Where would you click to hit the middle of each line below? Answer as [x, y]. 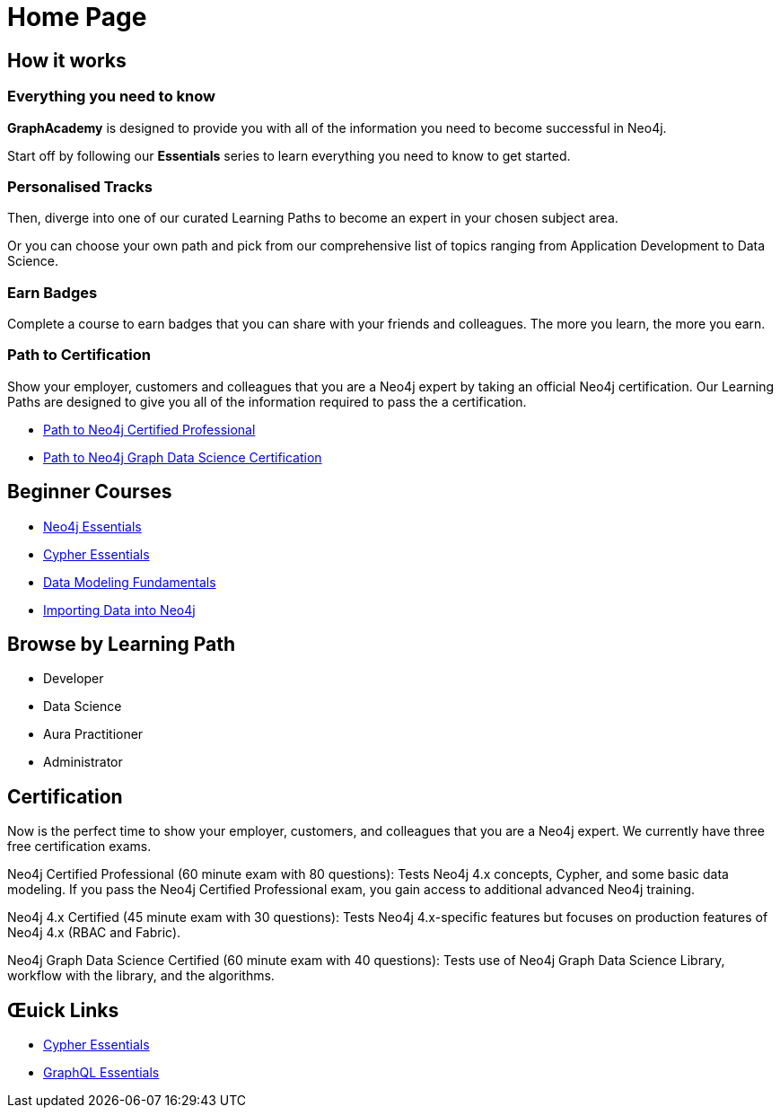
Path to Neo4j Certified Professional [149, 429]
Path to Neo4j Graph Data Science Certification [183, 457]
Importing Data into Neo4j [119, 610]
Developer [74, 679]
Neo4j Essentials [92, 526]
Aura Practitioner [93, 734]
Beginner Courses [90, 492]
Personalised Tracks [80, 186]
